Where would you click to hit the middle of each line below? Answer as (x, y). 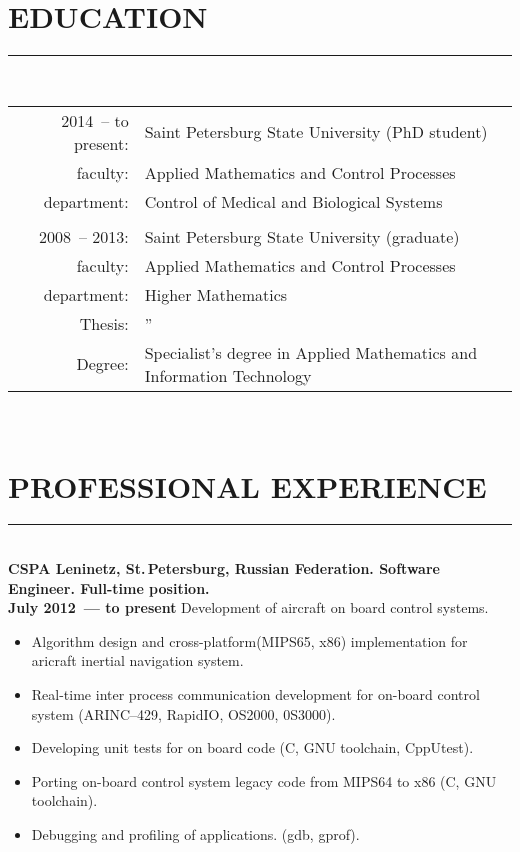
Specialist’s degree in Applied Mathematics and (311, 352)
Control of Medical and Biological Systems (293, 201)
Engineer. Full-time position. (109, 587)
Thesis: (104, 323)
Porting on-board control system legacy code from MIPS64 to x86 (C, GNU (264, 780)
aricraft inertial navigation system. (137, 660)
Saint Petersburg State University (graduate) (302, 236)
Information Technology (228, 375)
